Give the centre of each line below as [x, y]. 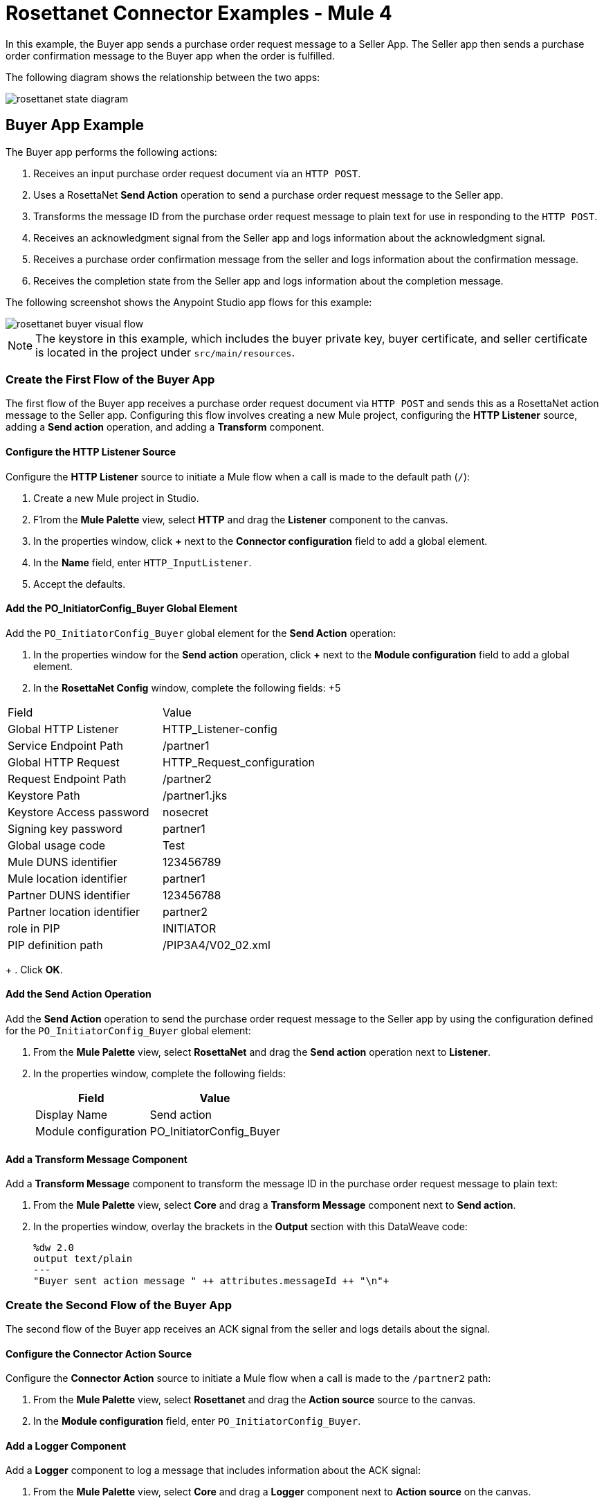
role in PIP [34, 928]
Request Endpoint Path [67, 778]
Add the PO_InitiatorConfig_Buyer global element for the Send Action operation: [201, 633]
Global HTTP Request [64, 762]
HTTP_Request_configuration [238, 762]
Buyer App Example [75, 125]
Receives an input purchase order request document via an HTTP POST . [197, 173]
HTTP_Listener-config [220, 729]
